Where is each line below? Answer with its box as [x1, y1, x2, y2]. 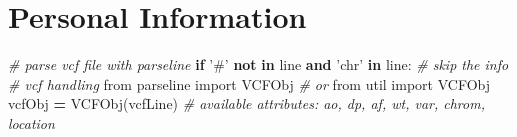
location [8, 112, 55, 133]
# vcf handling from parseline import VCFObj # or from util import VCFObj [8, 73, 491, 94]
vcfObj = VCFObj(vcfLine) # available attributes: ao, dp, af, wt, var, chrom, [8, 93, 485, 114]
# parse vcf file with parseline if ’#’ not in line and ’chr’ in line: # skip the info [8, 54, 509, 75]
